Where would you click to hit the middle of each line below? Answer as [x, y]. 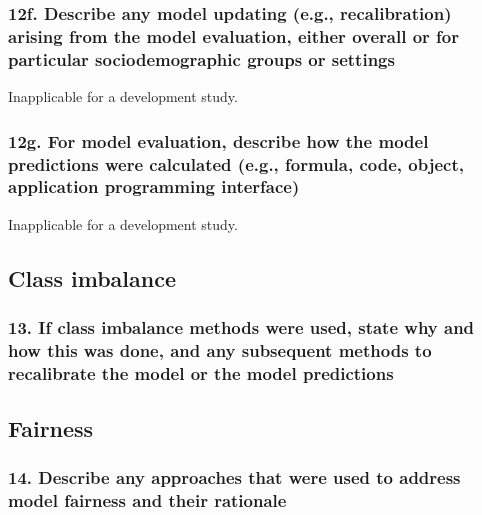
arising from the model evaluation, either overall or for [233, 35]
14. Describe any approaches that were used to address [234, 477]
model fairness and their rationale [147, 500]
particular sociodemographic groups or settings [201, 58]
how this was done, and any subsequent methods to [220, 349]
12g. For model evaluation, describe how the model [218, 140]
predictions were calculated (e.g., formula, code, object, [236, 163]
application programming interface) [154, 186]
